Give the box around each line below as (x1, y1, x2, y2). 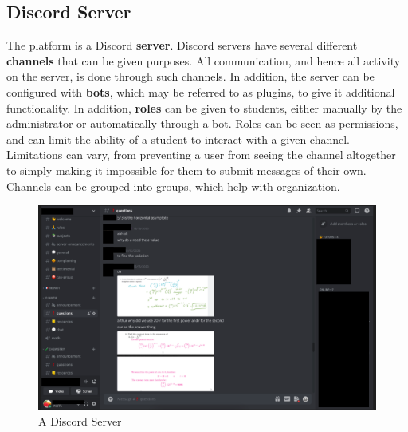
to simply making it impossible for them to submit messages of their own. (6, 161, 367, 178)
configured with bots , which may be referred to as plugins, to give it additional (6, 83, 395, 100)
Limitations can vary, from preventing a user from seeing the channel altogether (6, 146, 396, 163)
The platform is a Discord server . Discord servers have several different (6, 37, 358, 54)
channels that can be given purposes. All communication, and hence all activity (6, 52, 401, 69)
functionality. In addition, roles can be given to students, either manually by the (6, 99, 402, 116)
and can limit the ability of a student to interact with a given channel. (6, 130, 351, 147)
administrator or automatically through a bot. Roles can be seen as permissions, (6, 115, 398, 132)
